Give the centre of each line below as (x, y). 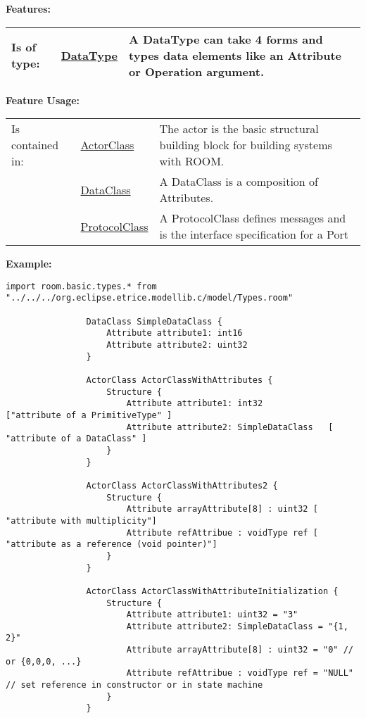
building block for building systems (246, 145)
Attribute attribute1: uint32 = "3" (212, 615)
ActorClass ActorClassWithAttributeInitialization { (212, 591)
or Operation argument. (196, 71)
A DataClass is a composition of (239, 182)
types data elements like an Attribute (235, 55)
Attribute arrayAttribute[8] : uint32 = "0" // (240, 650)
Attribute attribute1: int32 (195, 404)
